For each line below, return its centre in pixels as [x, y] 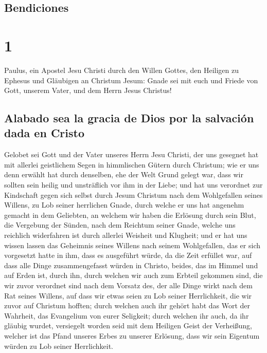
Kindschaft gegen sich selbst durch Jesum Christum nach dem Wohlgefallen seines [133, 194]
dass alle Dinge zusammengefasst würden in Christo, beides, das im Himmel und [131, 265]
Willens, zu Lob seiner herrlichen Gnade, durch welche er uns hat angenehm [124, 205]
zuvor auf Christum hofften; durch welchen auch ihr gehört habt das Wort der [127, 305]
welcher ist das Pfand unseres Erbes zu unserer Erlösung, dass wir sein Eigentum [132, 335]
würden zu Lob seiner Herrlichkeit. [59, 346]
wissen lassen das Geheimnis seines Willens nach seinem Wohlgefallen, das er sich [132, 245]
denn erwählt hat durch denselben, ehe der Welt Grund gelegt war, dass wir [124, 174]
